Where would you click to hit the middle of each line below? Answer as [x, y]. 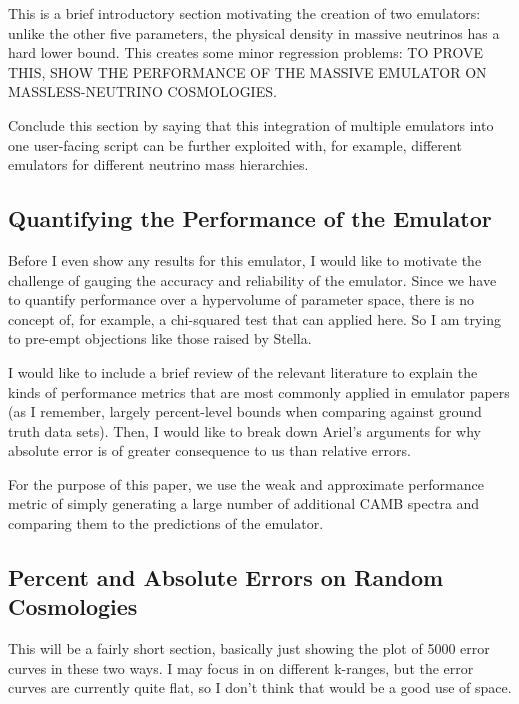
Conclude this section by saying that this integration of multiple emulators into [251, 124]
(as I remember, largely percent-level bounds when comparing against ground [245, 411]
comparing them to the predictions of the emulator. [166, 523]
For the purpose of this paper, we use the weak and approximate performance [246, 483]
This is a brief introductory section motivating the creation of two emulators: [244, 13]
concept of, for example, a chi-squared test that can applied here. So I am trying [255, 318]
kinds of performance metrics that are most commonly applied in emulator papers [259, 391]
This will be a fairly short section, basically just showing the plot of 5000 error [249, 648]
